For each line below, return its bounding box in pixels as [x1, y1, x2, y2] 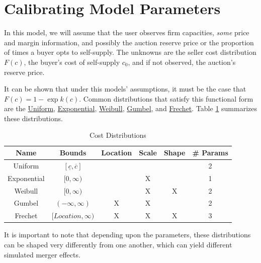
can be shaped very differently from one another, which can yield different [4, 239, 232, 249]
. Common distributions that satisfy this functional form [79, 93, 253, 104]
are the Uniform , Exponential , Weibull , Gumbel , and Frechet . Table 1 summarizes [4, 103, 257, 114]
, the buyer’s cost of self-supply [24, 56, 120, 67]
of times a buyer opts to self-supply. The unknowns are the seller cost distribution [4, 47, 256, 57]
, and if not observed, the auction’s [128, 56, 236, 67]
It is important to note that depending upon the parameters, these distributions [4, 229, 251, 240]
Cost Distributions [89, 130, 146, 140]
